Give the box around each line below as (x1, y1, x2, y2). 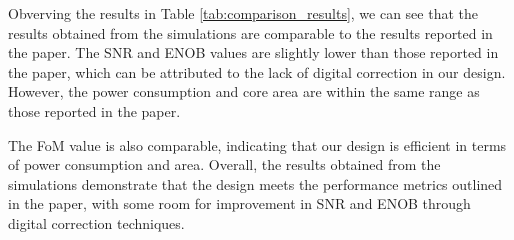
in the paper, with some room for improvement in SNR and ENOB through (8, 193, 471, 214)
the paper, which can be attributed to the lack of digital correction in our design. (8, 61, 506, 82)
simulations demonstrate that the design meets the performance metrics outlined (8, 173, 503, 194)
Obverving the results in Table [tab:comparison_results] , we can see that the (8, 3, 479, 23)
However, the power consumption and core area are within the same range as (8, 81, 480, 102)
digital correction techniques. (8, 212, 185, 233)
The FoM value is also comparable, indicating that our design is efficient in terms (8, 134, 507, 155)
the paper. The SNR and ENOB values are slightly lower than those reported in (8, 42, 499, 63)
